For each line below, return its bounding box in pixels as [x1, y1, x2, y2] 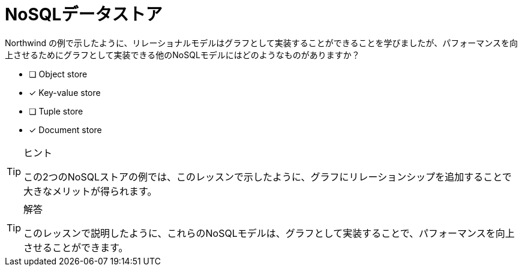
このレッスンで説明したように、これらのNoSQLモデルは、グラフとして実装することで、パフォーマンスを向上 [23, 227, 515, 239]
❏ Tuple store [29, 106, 83, 116]
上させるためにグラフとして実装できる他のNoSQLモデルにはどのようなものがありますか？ [5, 49, 360, 60]
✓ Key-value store [29, 87, 101, 98]
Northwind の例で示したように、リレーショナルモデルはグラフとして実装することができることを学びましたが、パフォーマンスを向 [5, 37, 518, 48]
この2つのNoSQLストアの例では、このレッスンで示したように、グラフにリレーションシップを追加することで [23, 170, 512, 183]
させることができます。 [23, 241, 128, 254]
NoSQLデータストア [5, 4, 163, 25]
